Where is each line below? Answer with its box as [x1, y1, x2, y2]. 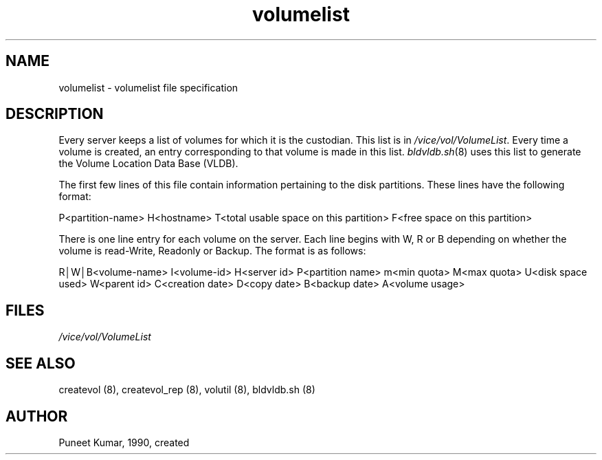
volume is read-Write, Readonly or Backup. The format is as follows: [58, 245, 366, 257]
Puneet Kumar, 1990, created [58, 436, 190, 448]
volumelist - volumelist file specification [58, 81, 238, 94]
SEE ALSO [5, 354, 76, 372]
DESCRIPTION [5, 105, 104, 123]
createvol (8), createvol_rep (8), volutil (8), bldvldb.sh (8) [58, 384, 315, 396]
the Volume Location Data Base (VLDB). [58, 157, 238, 170]
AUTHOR [5, 407, 68, 425]
